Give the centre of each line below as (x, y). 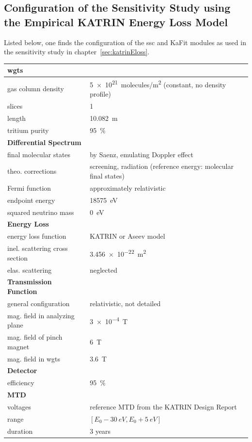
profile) (100, 94)
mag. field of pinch (35, 337)
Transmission (30, 282)
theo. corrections (32, 171)
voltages (19, 406)
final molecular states (39, 154)
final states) (107, 176)
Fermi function (29, 188)
